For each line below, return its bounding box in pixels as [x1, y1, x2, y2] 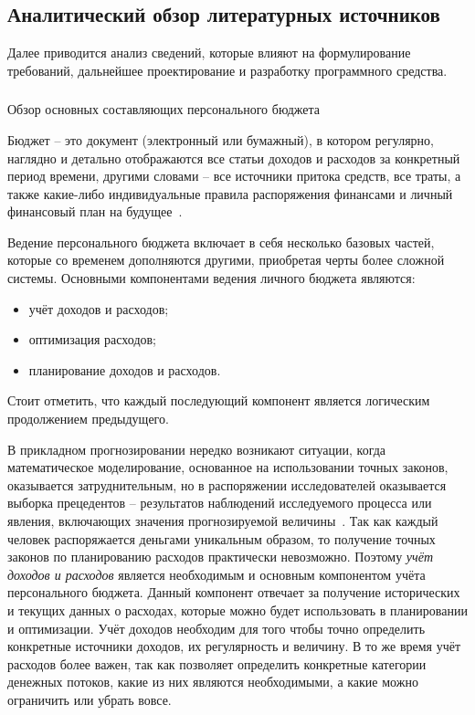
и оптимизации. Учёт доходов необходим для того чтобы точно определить [7, 618, 426, 637]
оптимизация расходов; [28, 330, 157, 349]
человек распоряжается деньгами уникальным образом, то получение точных [7, 529, 436, 548]
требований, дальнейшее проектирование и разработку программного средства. [7, 60, 448, 79]
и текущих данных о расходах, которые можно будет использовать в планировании [7, 600, 468, 619]
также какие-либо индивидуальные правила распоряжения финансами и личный [7, 184, 453, 203]
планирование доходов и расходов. [28, 360, 221, 379]
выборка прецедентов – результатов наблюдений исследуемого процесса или [7, 493, 432, 512]
